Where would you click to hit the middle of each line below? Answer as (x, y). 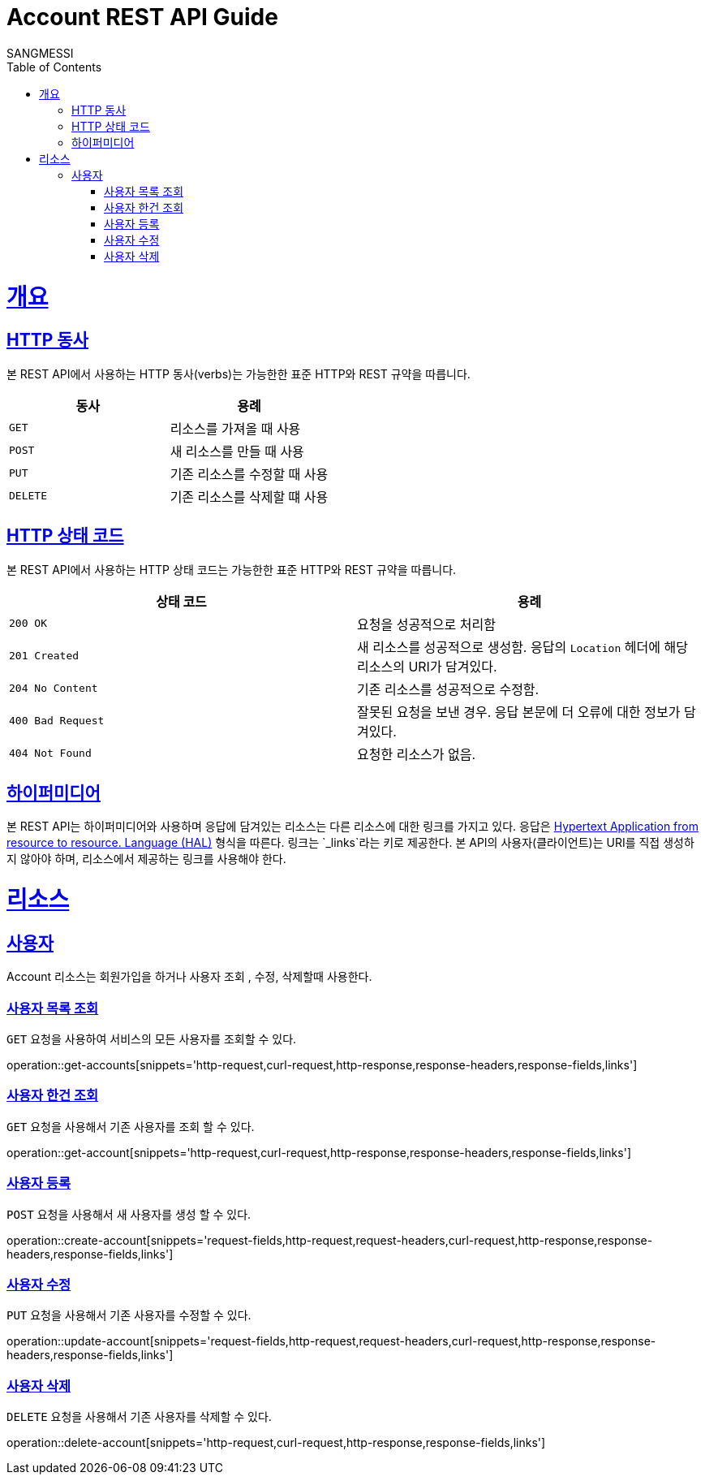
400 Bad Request (57, 721)
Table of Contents (54, 67)
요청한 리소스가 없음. (417, 754)
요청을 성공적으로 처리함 (426, 624)
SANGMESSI (40, 53)
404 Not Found (50, 753)
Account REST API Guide (142, 17)
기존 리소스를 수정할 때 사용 (249, 474)
